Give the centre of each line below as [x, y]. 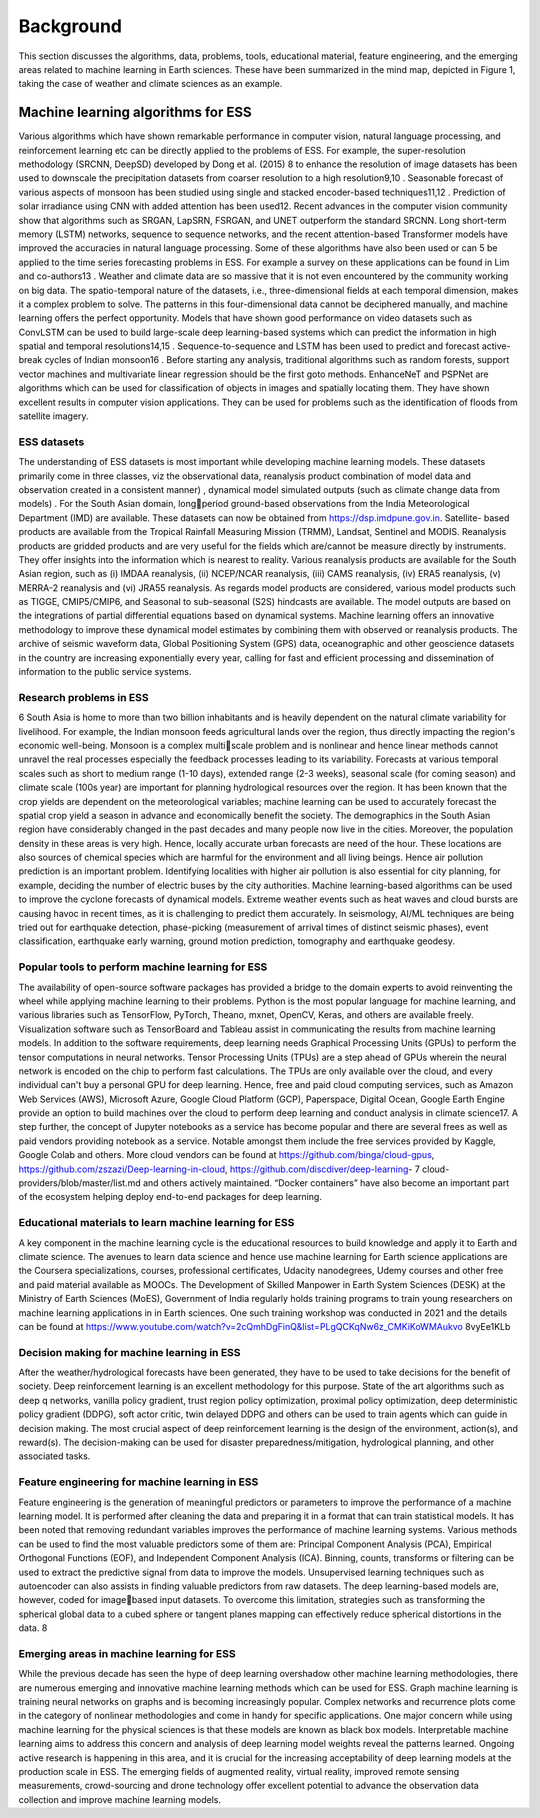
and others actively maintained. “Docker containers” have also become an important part [326, 1183]
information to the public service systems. [105, 672]
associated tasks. [54, 1456]
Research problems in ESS [83, 697]
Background [70, 26]
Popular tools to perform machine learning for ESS [143, 967]
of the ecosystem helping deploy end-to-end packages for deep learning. [170, 1197]
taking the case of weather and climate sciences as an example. [150, 84]
